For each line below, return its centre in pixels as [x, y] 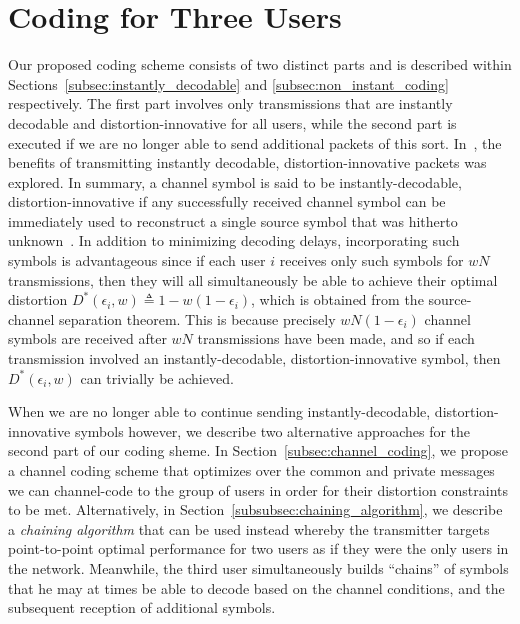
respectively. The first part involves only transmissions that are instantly [230, 103]
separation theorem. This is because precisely [197, 318]
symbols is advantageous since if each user [137, 260]
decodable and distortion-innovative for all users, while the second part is [232, 122]
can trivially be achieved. [157, 377]
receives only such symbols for [371, 260]
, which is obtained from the [337, 299]
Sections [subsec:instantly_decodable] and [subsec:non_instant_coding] [228, 83]
